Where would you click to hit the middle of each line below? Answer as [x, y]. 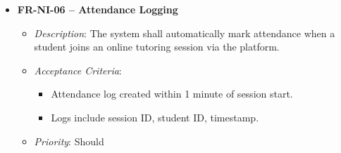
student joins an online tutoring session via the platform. [157, 47]
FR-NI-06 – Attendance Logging [98, 9]
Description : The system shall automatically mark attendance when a [185, 33]
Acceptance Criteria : [78, 70]
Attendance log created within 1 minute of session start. [172, 94]
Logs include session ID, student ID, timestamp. [155, 117]
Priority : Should [69, 141]
